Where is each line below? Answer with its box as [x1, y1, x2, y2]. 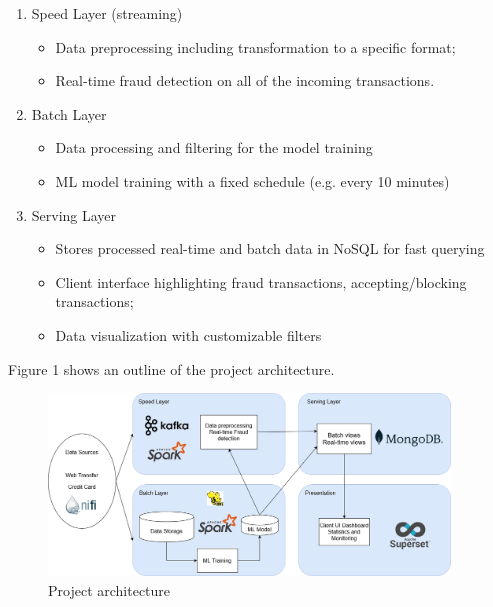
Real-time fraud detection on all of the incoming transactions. [55, 70, 435, 91]
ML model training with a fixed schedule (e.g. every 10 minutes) [55, 170, 450, 191]
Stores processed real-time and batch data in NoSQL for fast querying [55, 238, 485, 259]
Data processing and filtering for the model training [55, 137, 373, 158]
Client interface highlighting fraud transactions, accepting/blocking [55, 271, 467, 292]
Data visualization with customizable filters [55, 324, 322, 345]
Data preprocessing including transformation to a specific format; [55, 36, 456, 57]
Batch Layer [31, 103, 107, 124]
